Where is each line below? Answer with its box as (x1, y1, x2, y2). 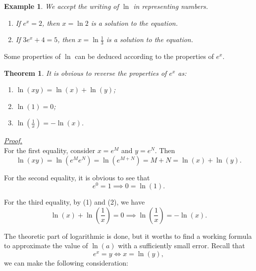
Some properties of (4, 51, 61, 61)
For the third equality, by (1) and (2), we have (4, 197, 145, 207)
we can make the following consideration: (4, 258, 128, 268)
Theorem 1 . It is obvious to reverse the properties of (4, 67, 167, 78)
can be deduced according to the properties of (75, 51, 214, 61)
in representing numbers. (133, 1, 208, 11)
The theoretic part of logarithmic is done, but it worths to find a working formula (4, 230, 252, 241)
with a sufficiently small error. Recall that (118, 240, 245, 251)
